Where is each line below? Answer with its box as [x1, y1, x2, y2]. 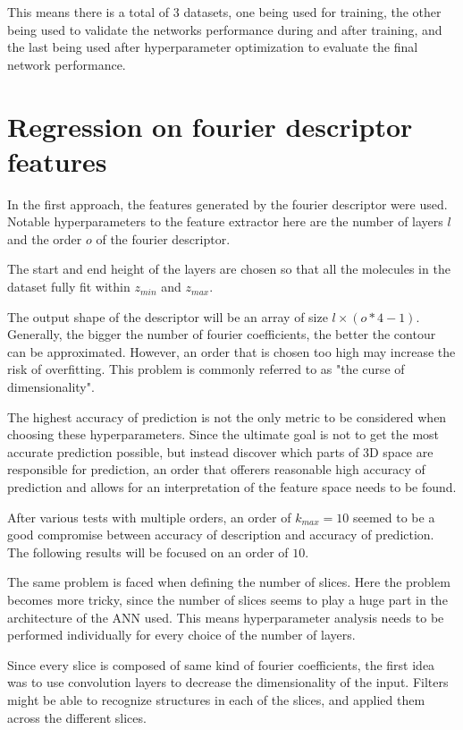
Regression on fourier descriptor [7, 107, 413, 144]
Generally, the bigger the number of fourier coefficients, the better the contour [7, 325, 436, 344]
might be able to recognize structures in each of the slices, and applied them [7, 690, 425, 709]
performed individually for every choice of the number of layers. [7, 625, 356, 644]
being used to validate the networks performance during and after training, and [7, 20, 442, 38]
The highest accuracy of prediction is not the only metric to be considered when [7, 407, 447, 426]
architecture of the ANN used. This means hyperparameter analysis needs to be [7, 607, 444, 626]
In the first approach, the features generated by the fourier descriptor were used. [7, 194, 448, 213]
